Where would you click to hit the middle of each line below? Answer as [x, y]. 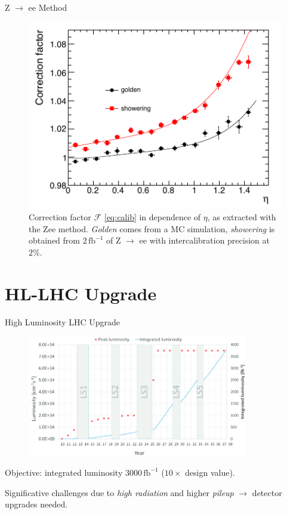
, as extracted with [242, 217]
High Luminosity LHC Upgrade [63, 321]
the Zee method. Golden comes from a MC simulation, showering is [152, 228]
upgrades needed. [36, 504]
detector [267, 492]
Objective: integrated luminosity [64, 472]
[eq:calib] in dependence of [152, 217]
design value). [210, 472]
